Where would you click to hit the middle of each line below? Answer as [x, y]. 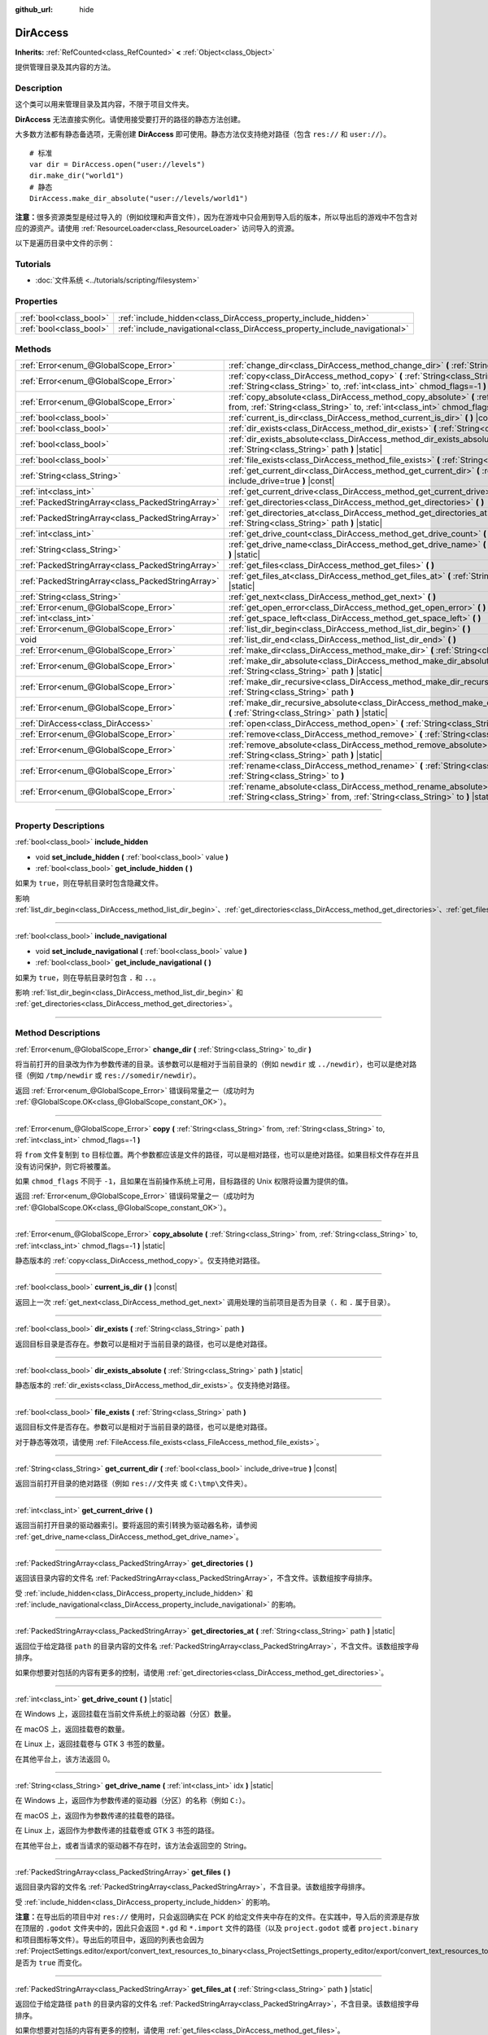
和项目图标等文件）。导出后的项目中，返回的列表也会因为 [109, 1939]
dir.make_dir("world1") [77, 176]
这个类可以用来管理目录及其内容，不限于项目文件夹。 [104, 104]
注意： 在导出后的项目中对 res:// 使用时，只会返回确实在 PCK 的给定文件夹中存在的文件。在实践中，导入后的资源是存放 [217, 1917]
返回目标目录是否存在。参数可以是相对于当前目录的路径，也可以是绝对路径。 [143, 1344]
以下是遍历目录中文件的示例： [65, 243]
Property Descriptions [60, 825]
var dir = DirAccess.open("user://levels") [118, 164]
